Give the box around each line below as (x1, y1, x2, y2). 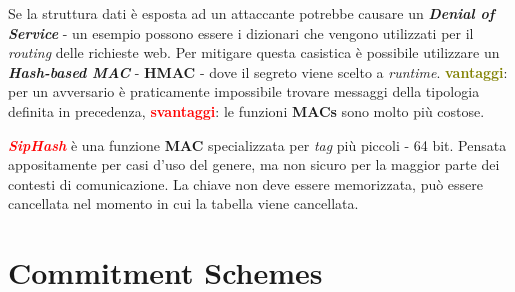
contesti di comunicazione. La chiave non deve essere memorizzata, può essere (8, 173, 484, 194)
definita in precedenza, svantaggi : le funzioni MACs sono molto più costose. (8, 100, 485, 121)
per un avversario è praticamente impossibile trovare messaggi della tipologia (8, 81, 480, 102)
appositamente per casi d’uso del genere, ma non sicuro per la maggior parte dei (8, 154, 500, 175)
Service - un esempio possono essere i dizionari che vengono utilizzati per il (8, 22, 474, 43)
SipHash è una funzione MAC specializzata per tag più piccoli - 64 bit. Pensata (8, 134, 507, 155)
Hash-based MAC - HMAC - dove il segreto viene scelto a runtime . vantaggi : (8, 61, 508, 82)
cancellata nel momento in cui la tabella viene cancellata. (8, 193, 359, 214)
